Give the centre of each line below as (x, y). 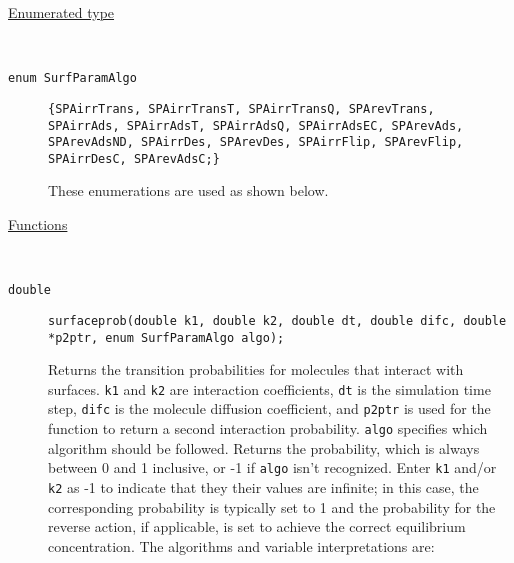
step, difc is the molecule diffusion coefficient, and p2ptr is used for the (269, 408)
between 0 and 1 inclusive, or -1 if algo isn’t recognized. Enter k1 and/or (272, 467)
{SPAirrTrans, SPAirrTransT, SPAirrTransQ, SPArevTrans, (241, 108)
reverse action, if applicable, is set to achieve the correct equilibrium (257, 526)
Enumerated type (61, 12)
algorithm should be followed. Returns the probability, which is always (264, 447)
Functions (38, 224)
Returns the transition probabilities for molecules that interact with (256, 369)
